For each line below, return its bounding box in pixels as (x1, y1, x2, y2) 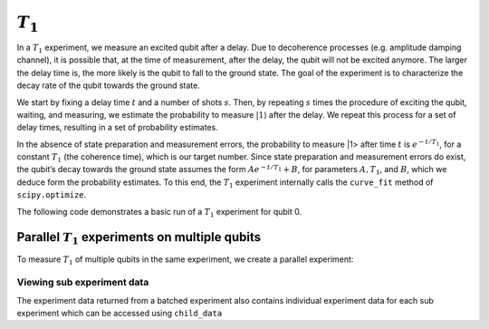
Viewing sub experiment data (16, 276, 149, 289)
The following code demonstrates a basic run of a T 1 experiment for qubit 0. (16, 206, 302, 219)
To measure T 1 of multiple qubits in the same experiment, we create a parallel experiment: (16, 254, 354, 266)
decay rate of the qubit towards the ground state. (16, 80, 201, 91)
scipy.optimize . (16, 189, 87, 200)
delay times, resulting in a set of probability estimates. (16, 122, 219, 133)
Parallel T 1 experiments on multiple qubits (16, 229, 262, 247)
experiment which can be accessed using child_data (16, 308, 223, 319)
